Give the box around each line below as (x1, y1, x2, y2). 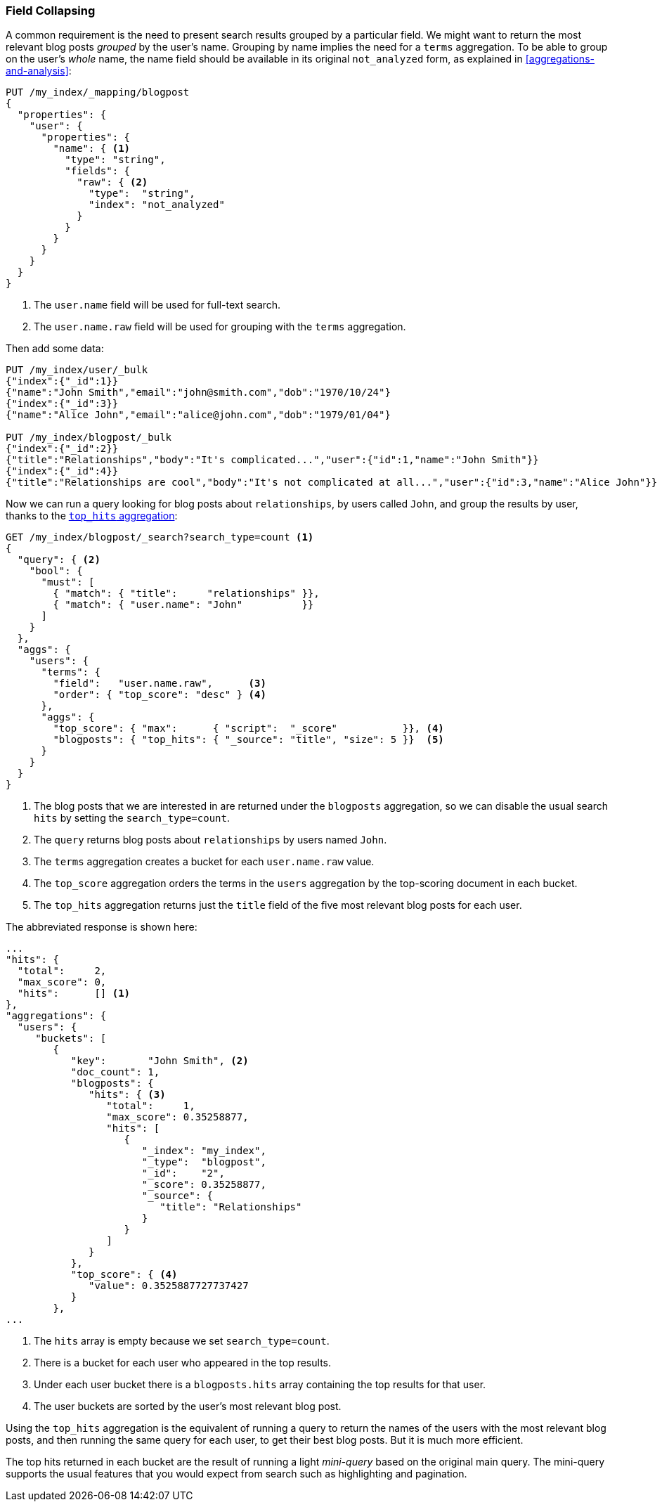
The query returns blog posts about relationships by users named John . (34, 834, 387, 846)
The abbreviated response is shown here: (6, 921, 197, 933)
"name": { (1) (53, 143, 131, 155)
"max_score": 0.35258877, (106, 1111, 249, 1123)
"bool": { (29, 565, 83, 577)
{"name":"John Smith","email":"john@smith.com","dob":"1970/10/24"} (6, 387, 391, 399)
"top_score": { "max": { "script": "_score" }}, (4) (53, 723, 444, 735)
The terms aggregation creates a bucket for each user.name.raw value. (34, 855, 375, 868)
